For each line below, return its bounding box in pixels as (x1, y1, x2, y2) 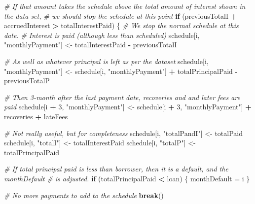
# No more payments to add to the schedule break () (4, 190, 164, 200)
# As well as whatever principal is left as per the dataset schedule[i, (4, 56, 209, 66)
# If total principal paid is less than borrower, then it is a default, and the (4, 164, 228, 174)
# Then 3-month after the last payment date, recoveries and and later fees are (4, 92, 240, 102)
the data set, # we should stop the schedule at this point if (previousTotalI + (4, 10, 237, 21)
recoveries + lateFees (4, 111, 68, 121)
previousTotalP (4, 75, 50, 86)
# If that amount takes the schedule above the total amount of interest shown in (4, 1, 246, 11)
